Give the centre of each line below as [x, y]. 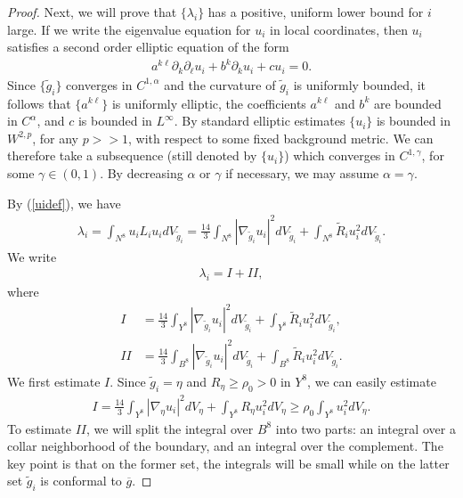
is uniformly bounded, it [360, 84]
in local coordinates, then [339, 29]
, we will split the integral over [170, 428]
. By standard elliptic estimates [260, 121]
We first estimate [54, 381]
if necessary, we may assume [302, 172]
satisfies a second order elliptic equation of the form [148, 47]
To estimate [40, 428]
